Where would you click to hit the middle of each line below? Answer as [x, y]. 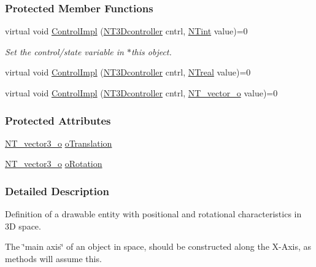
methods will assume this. [53, 258]
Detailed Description [57, 191]
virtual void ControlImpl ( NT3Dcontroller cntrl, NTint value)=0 [126, 31]
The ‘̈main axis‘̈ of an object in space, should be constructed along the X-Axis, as [158, 246]
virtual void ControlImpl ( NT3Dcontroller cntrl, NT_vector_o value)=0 [141, 93]
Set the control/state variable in [64, 51]
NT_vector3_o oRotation [54, 164]
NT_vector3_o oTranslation [59, 143]
